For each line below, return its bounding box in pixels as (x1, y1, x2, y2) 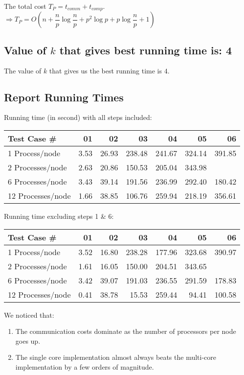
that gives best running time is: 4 (59, 42, 232, 57)
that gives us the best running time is (49, 65, 162, 75)
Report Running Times (4, 89, 124, 104)
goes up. (15, 335, 41, 346)
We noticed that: (4, 309, 54, 320)
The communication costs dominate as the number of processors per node (15, 326, 236, 336)
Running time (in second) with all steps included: (4, 112, 152, 122)
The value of (4, 65, 42, 75)
